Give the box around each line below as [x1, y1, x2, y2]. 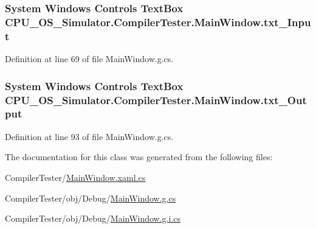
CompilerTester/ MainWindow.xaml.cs [5, 171, 146, 183]
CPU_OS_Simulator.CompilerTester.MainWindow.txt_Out [5, 92, 307, 107]
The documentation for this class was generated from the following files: [5, 150, 273, 163]
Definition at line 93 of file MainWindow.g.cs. [5, 130, 174, 143]
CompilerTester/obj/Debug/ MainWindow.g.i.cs [5, 212, 181, 225]
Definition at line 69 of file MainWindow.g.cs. [5, 52, 174, 65]
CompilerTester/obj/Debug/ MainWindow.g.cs [5, 191, 176, 204]
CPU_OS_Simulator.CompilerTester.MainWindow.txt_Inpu [5, 14, 311, 29]
